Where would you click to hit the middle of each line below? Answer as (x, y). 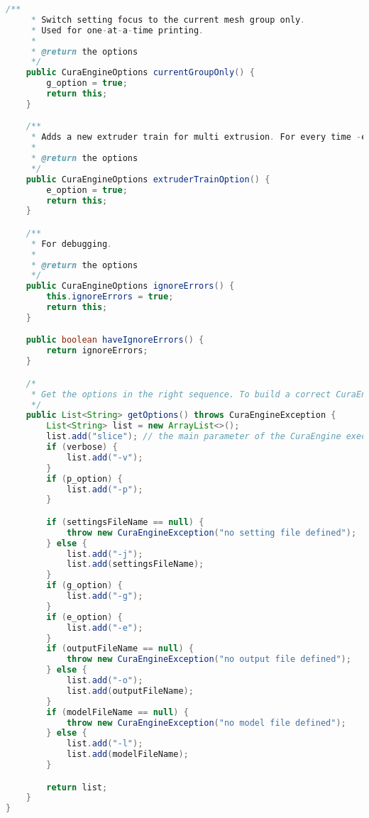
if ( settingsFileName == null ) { (125, 522)
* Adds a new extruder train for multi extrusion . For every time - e (199, 137)
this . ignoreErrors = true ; (110, 297)
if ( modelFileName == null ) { (117, 712)
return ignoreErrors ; (97, 351)
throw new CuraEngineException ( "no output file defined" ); (209, 659)
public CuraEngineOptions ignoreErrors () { (130, 286)
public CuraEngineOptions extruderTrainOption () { (148, 179)
